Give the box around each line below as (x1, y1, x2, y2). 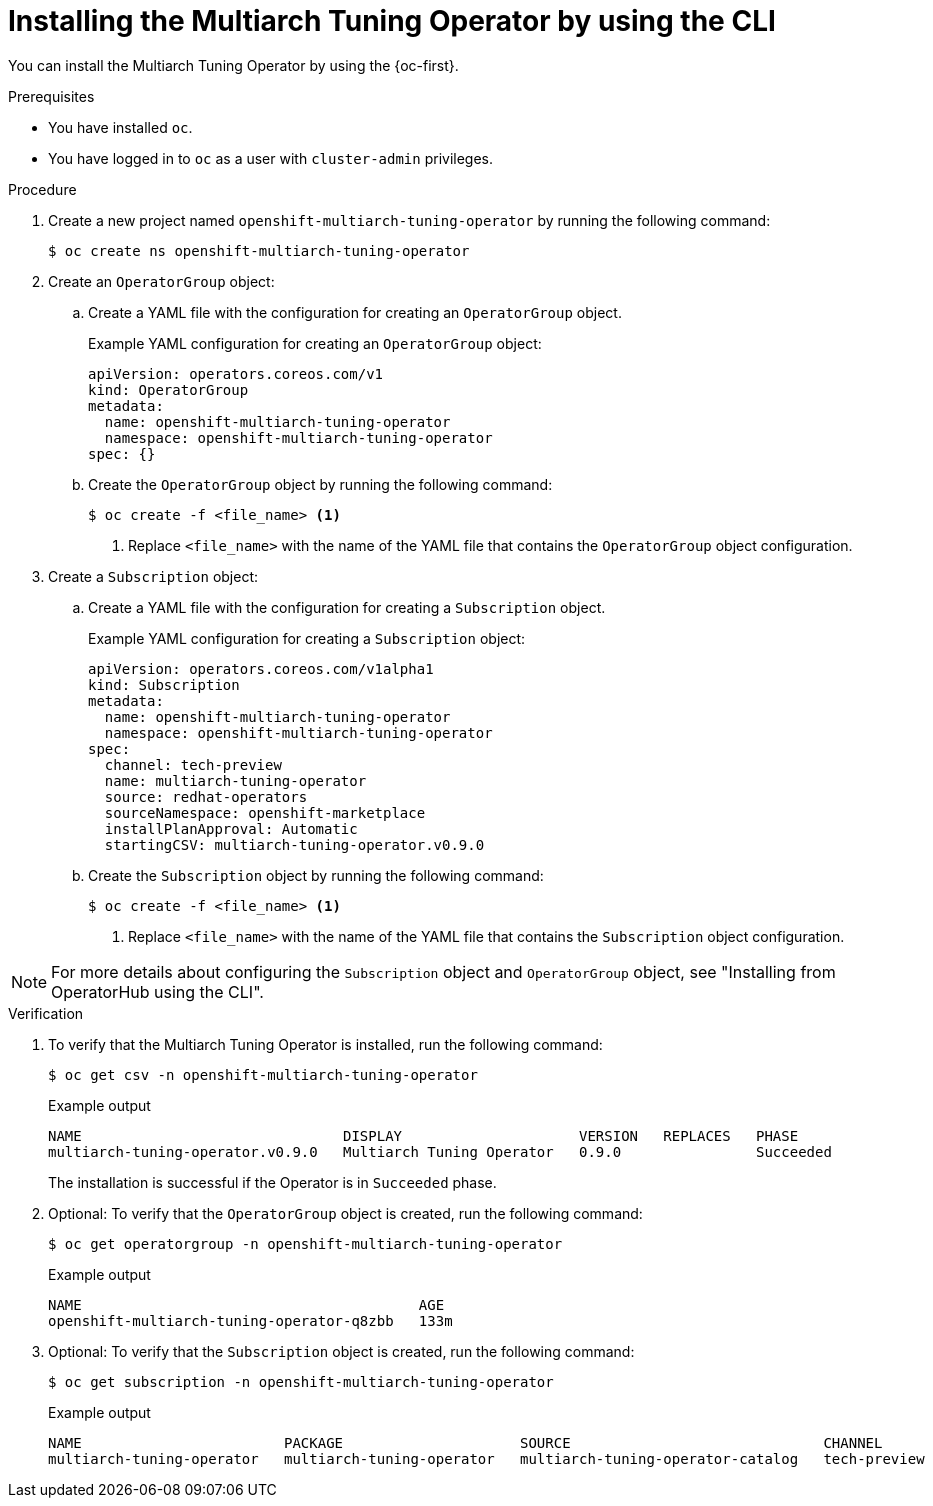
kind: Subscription (88, 676, 240, 693)
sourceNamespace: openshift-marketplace (104, 804, 426, 821)
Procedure (8, 180, 77, 198)
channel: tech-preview (104, 756, 282, 773)
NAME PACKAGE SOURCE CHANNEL (48, 1434, 883, 1451)
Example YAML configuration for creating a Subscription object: (88, 629, 526, 647)
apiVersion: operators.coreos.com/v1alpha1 (88, 660, 434, 677)
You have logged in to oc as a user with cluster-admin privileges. (48, 149, 494, 167)
